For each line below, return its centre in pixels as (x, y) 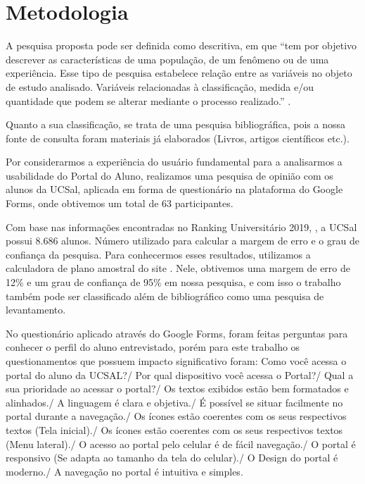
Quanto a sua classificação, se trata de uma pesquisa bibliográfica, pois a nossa (175, 124)
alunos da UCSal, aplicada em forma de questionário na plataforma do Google (174, 189)
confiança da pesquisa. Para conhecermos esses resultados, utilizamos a (158, 254)
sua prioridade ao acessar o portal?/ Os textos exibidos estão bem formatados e (177, 389)
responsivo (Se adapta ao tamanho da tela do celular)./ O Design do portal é (172, 458)
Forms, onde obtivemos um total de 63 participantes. (120, 203)
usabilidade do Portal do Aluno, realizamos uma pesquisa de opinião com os (169, 175)
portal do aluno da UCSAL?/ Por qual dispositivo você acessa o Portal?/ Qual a (180, 374)
